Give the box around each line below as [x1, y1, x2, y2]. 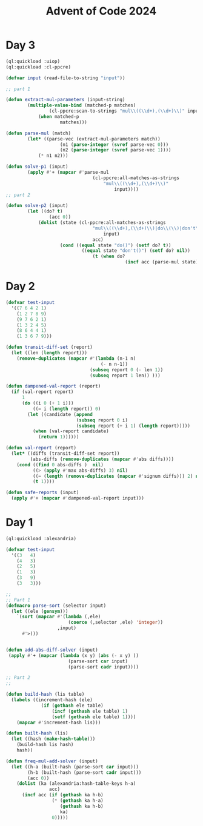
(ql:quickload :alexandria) [5, 535, 77, 541]
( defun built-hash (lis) [5, 730, 68, 736]
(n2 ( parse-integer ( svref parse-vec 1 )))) [59, 147, 171, 153]
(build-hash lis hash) [16, 742, 74, 748]
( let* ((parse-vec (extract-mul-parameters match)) [27, 136, 161, 142]
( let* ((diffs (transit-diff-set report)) [11, 451, 120, 457]
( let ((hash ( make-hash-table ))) [11, 736, 96, 742]
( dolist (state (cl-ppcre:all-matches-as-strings [38, 220, 166, 226]
